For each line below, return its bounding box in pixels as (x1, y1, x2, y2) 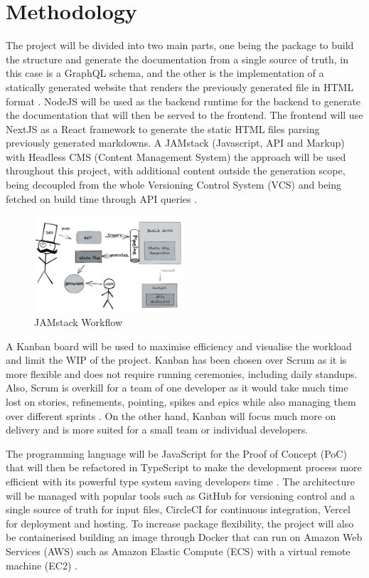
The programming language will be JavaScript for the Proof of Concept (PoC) (6, 446, 347, 461)
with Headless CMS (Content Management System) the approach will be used (6, 149, 346, 164)
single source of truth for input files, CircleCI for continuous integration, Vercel (6, 502, 351, 517)
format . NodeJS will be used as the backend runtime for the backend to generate (6, 93, 361, 108)
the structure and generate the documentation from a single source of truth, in (6, 51, 348, 66)
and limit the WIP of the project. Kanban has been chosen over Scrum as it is (6, 352, 347, 367)
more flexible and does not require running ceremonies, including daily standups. (6, 366, 358, 381)
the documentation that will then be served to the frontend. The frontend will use (6, 107, 363, 122)
